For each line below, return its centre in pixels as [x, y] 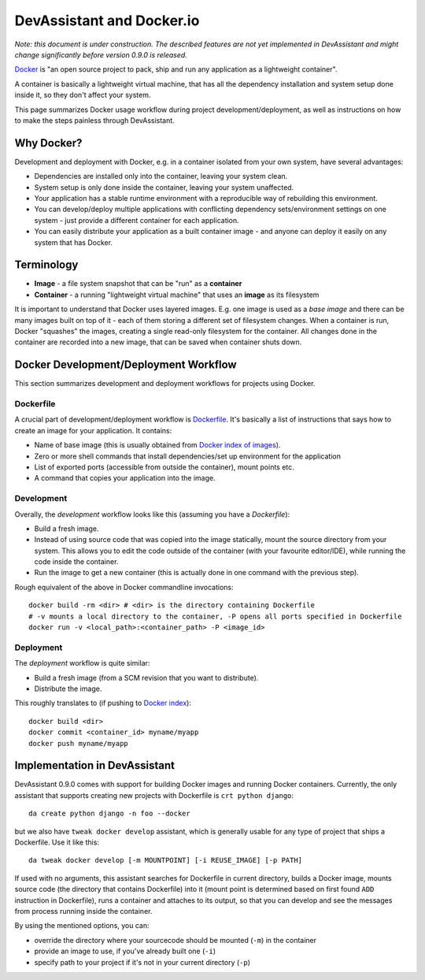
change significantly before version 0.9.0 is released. [101, 54]
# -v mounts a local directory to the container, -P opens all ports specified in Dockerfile [215, 616]
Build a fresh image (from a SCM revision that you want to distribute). [146, 677]
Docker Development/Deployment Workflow [126, 365]
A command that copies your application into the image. [125, 478]
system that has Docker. [74, 242]
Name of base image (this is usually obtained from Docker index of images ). [157, 445]
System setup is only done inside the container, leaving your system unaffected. [164, 187]
